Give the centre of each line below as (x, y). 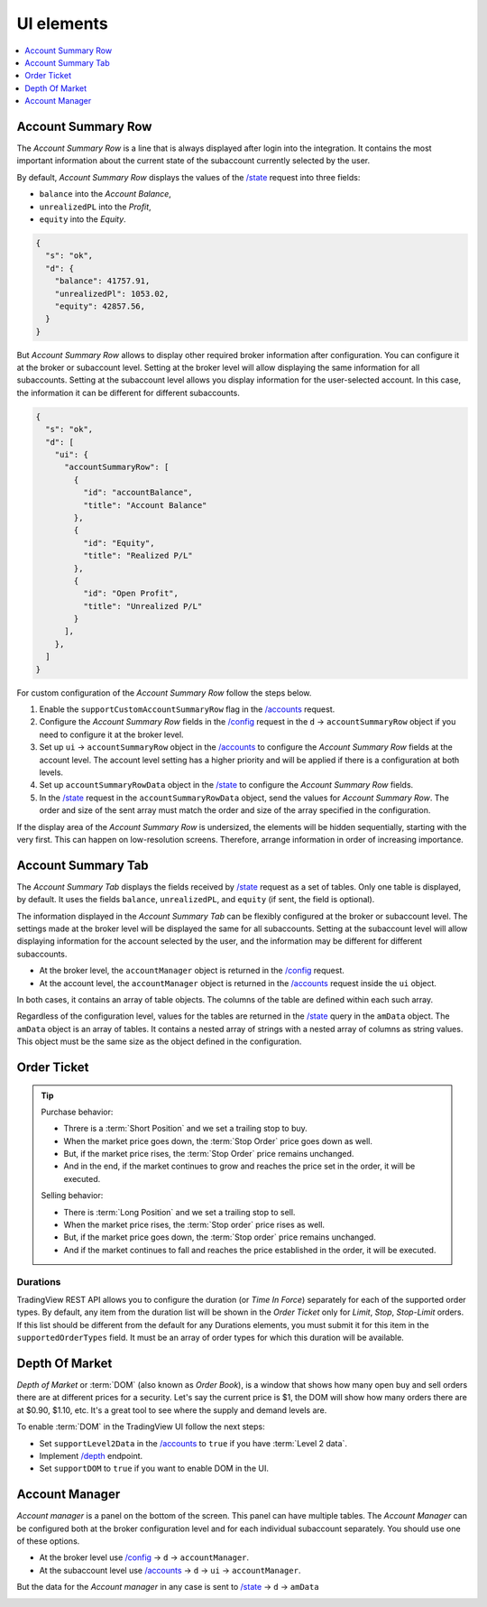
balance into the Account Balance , (105, 194)
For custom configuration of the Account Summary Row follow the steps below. (164, 693)
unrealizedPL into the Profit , (96, 207)
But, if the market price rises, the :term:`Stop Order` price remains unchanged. (209, 1154)
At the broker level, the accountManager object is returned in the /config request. (192, 971)
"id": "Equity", (119, 543)
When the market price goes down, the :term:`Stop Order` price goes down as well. (218, 1141)
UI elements (62, 23)
